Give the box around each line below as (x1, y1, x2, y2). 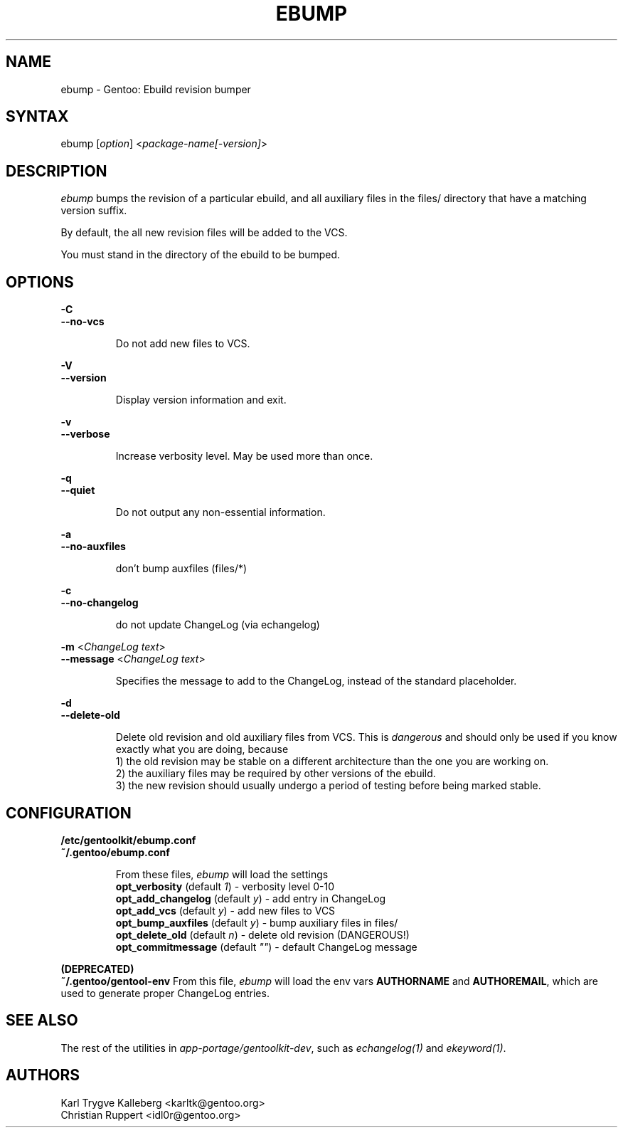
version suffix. (60, 204, 127, 217)
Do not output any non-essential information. (115, 506, 326, 519)
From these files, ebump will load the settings (115, 868, 329, 880)
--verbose (60, 428, 110, 441)
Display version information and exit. (115, 394, 287, 406)
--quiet (60, 484, 95, 497)
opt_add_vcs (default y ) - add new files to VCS (115, 904, 336, 917)
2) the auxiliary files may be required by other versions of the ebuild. (115, 767, 436, 780)
